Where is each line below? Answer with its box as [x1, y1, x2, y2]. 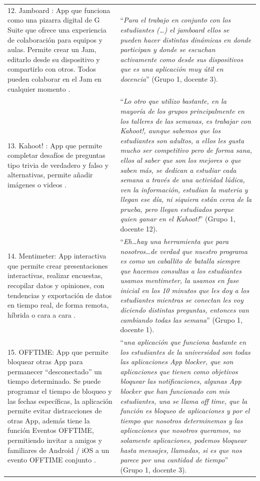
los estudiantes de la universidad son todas [120, 346, 250, 357]
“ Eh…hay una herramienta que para [120, 235, 229, 246]
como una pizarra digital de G [7, 15, 100, 25]
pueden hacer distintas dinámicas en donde [120, 34, 251, 45]
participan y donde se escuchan [120, 44, 215, 55]
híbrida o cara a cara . [7, 309, 76, 320]
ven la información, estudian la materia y [120, 184, 248, 194]
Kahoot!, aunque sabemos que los [120, 125, 220, 136]
